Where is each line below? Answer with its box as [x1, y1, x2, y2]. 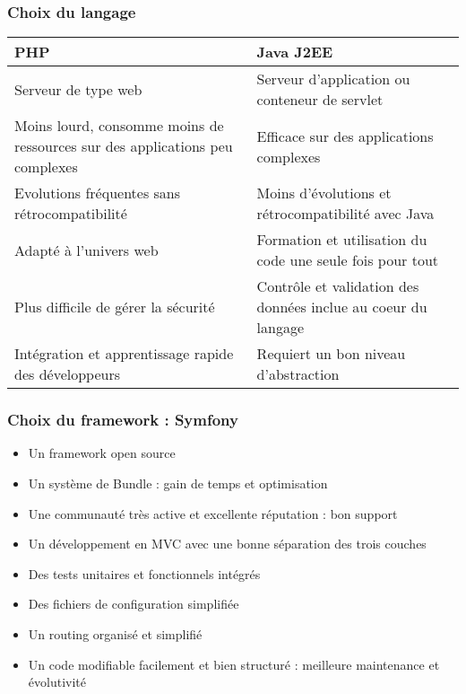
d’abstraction [256, 364, 340, 385]
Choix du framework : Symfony [7, 408, 238, 431]
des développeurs [14, 364, 121, 385]
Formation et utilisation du [256, 229, 427, 250]
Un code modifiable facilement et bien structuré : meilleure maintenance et [28, 654, 440, 673]
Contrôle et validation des [256, 276, 419, 297]
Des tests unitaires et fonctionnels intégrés [28, 564, 261, 583]
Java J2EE [256, 41, 333, 63]
